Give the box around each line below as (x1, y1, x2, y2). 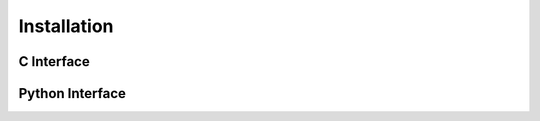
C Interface (18, 53, 90, 70)
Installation (18, 15, 114, 37)
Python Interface (18, 85, 127, 102)
